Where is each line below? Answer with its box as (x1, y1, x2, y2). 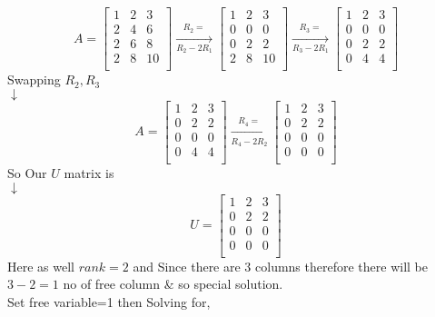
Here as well (7, 256, 74, 275)
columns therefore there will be (255, 256, 428, 275)
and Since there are (133, 256, 241, 275)
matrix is (64, 163, 114, 182)
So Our (7, 163, 47, 182)
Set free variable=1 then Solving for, (7, 292, 211, 311)
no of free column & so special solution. (63, 274, 283, 293)
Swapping (7, 70, 61, 89)
